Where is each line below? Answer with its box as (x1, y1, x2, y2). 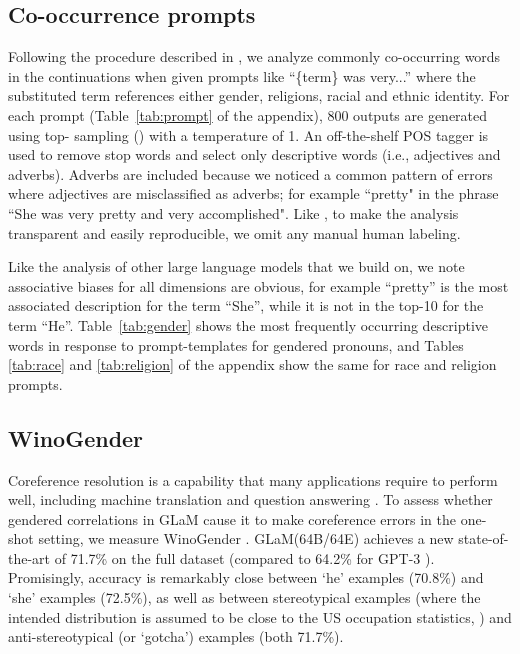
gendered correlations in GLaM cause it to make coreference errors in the (8, 508, 457, 529)
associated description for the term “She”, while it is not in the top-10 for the (8, 295, 484, 316)
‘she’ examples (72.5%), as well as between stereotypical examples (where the (8, 587, 481, 608)
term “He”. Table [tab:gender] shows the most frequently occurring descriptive (8, 314, 489, 335)
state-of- (458, 528, 509, 549)
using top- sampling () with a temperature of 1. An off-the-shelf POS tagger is (8, 124, 489, 145)
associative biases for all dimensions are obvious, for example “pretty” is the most (8, 275, 509, 296)
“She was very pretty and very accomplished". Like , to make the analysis (8, 202, 459, 223)
